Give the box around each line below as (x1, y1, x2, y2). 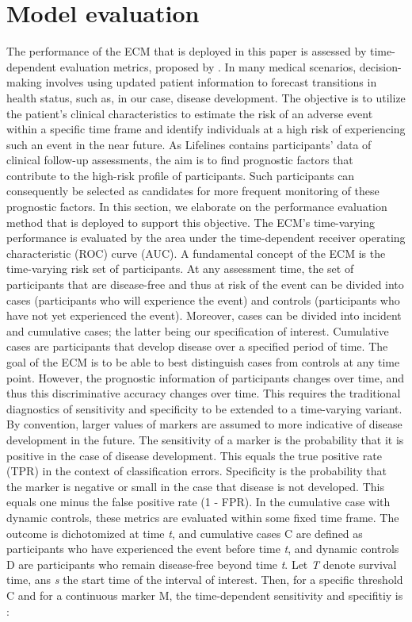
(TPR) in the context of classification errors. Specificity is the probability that (6, 463, 387, 479)
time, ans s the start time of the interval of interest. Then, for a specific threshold (6, 571, 403, 588)
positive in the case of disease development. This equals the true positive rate (6, 447, 382, 463)
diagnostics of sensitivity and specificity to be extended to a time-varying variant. (6, 400, 402, 417)
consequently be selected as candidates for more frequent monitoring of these (6, 182, 380, 199)
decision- (359, 58, 402, 75)
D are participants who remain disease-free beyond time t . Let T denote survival (6, 555, 397, 572)
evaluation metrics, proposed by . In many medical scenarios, (59, 58, 357, 75)
